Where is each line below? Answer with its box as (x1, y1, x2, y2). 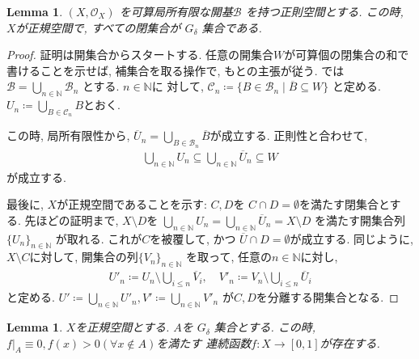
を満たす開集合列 (314, 211, 405, 228)
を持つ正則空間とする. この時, (245, 3, 404, 19)
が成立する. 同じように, (290, 230, 413, 247)
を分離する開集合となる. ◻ (256, 289, 399, 306)
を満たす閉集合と (298, 196, 390, 213)
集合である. (201, 19, 262, 36)
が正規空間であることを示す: (57, 196, 207, 213)
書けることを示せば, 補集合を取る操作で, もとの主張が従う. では (6, 61, 345, 78)
